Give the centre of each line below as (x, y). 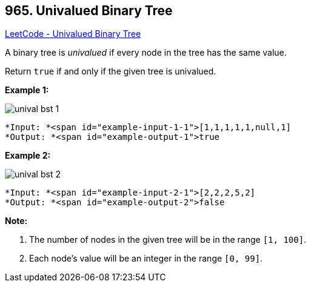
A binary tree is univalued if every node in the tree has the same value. (146, 53)
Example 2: (28, 156)
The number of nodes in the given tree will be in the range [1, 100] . (168, 240)
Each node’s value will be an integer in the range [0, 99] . (146, 259)
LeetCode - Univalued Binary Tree (73, 34)
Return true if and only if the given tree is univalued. (111, 71)
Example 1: (27, 90)
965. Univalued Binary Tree (89, 11)
